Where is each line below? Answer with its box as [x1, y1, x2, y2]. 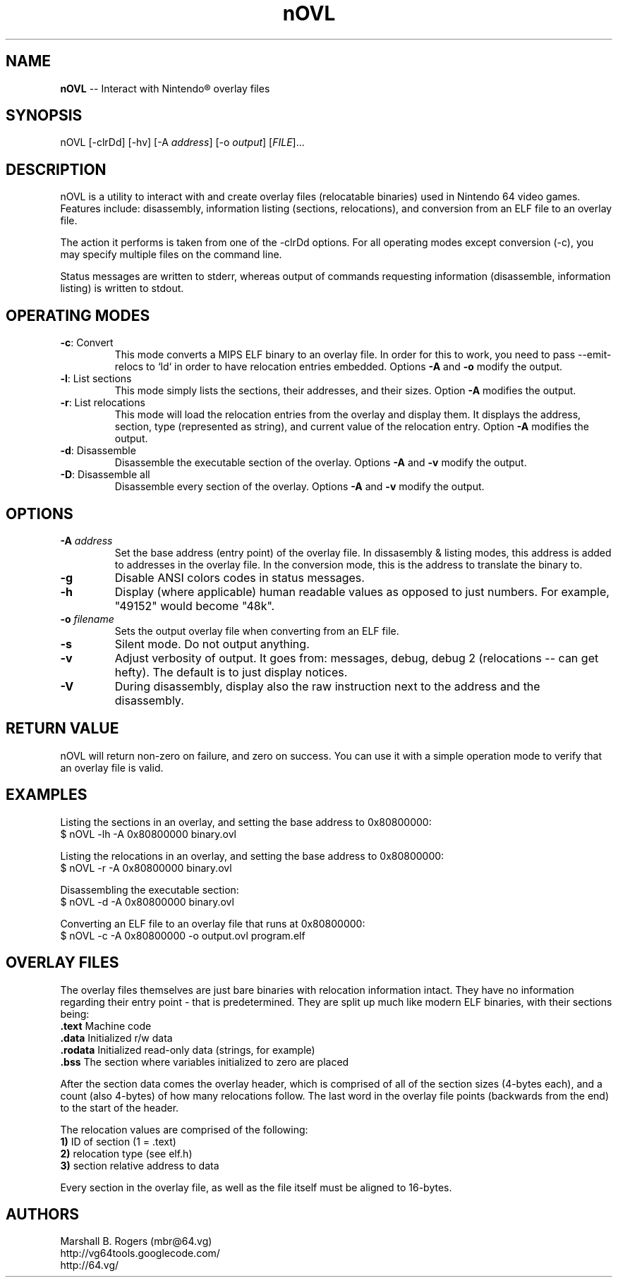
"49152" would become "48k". [114, 598, 275, 613]
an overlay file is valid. [60, 761, 164, 774]
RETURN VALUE [6, 719, 119, 738]
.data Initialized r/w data [60, 1031, 173, 1044]
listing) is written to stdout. [60, 282, 184, 295]
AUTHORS [6, 1205, 80, 1223]
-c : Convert [60, 336, 114, 349]
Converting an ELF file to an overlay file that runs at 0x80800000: [60, 917, 365, 930]
